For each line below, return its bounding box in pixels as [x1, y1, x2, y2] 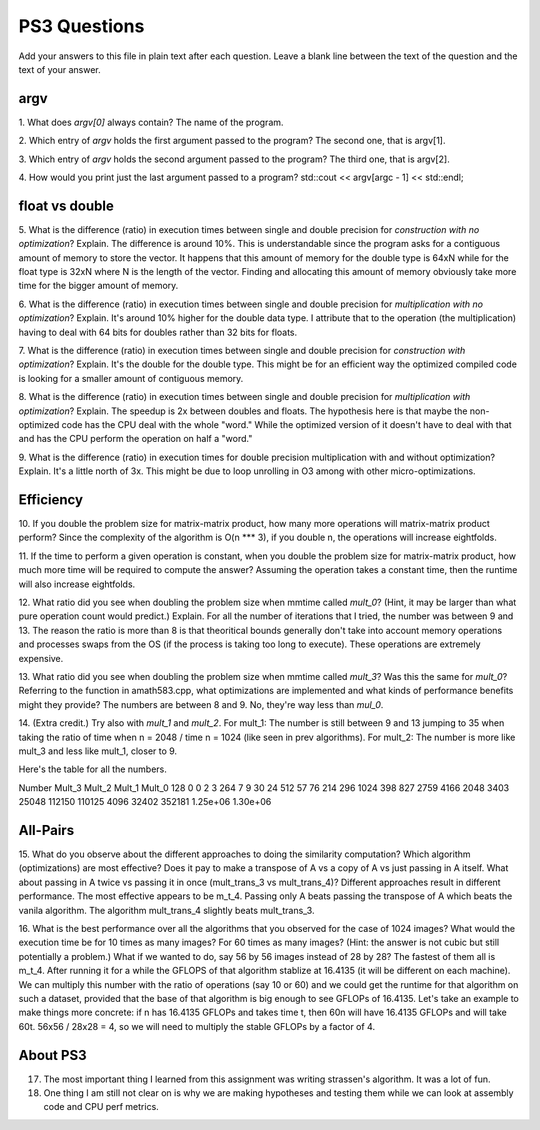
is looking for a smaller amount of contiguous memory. [18, 372, 244, 384]
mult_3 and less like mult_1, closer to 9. [18, 745, 178, 757]
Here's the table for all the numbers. [18, 763, 167, 775]
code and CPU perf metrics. [43, 1101, 159, 1113]
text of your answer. [18, 63, 102, 75]
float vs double [18, 197, 114, 214]
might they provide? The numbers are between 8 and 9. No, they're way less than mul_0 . [18, 698, 384, 710]
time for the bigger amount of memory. [18, 280, 179, 292]
